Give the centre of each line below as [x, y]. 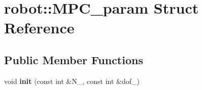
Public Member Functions [74, 59]
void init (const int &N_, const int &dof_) [72, 81]
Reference [39, 28]
